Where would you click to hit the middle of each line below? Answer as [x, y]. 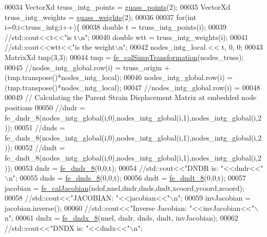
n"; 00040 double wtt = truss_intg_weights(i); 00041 [165, 37]
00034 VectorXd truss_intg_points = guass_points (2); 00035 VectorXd [118, 7]
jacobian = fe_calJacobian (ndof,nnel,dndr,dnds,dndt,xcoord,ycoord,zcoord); [125, 187]
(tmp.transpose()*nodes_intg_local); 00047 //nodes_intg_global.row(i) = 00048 [132, 87]
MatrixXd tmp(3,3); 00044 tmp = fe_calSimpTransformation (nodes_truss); [124, 57]
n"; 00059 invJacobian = [212, 198]
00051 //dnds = [40, 127]
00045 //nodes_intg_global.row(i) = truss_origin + [87, 67]
